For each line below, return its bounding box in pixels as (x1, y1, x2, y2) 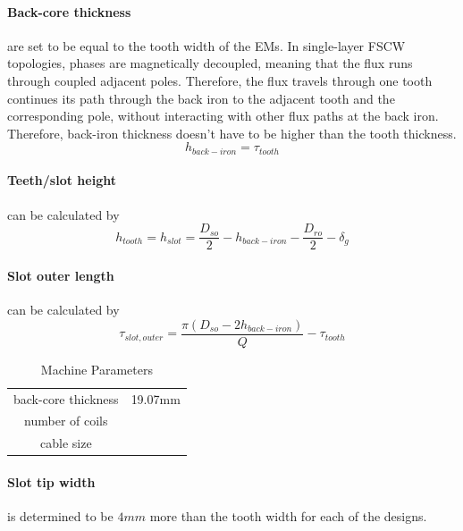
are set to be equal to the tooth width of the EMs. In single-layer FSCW (7, 36, 406, 55)
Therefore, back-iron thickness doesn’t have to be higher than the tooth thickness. (7, 123, 457, 142)
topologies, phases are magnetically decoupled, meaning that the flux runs (7, 54, 413, 72)
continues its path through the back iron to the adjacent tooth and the (7, 88, 395, 107)
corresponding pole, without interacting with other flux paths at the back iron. (7, 106, 439, 125)
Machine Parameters (40, 359, 154, 378)
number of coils (24, 411, 108, 430)
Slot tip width (7, 472, 96, 491)
